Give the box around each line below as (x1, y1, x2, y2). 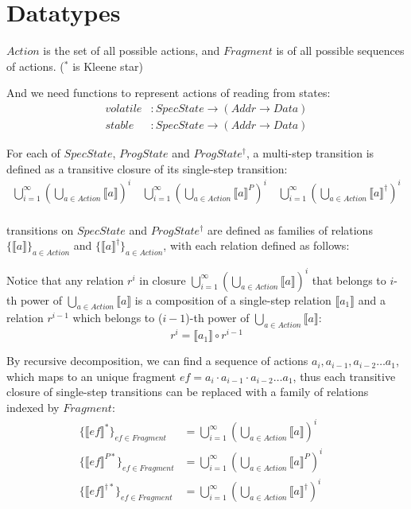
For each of (6, 144, 60, 161)
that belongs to (312, 271, 386, 288)
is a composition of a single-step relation (134, 291, 332, 308)
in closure (139, 271, 186, 288)
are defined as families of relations (207, 221, 373, 238)
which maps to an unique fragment (6, 367, 176, 384)
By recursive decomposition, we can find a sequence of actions (6, 352, 308, 369)
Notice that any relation (6, 271, 124, 288)
